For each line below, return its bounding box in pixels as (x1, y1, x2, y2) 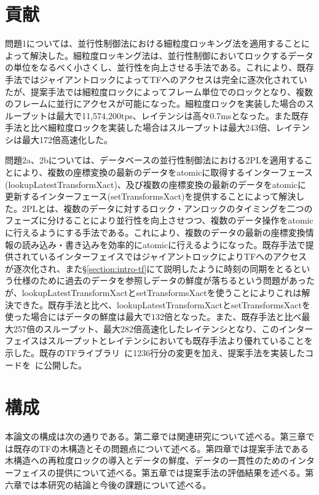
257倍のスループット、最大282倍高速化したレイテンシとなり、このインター (13, 322, 313, 335)
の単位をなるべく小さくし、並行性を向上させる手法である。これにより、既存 (5, 61, 315, 74)
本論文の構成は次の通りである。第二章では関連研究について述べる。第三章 (5, 430, 306, 443)
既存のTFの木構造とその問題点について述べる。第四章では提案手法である (13, 442, 309, 454)
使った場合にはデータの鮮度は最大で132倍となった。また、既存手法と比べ (5, 310, 302, 323)
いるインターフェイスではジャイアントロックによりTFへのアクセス (39, 250, 307, 263)
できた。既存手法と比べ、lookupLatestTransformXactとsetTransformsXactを (13, 298, 310, 311)
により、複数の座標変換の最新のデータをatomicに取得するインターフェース (13, 166, 313, 179)
